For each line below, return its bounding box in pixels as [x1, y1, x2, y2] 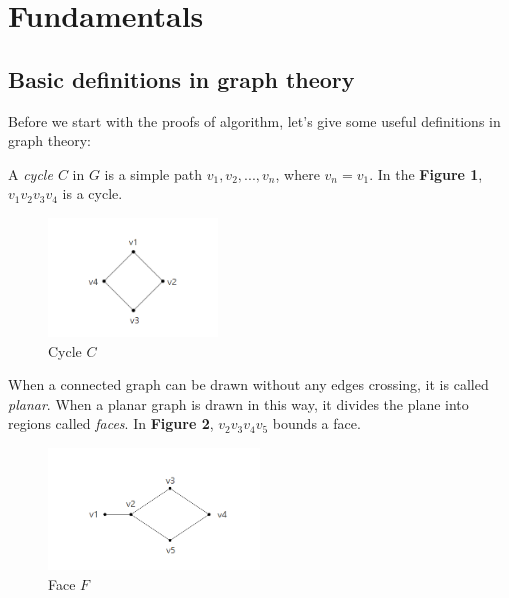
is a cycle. [62, 183, 123, 204]
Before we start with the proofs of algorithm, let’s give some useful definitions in [8, 110, 501, 131]
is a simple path [104, 163, 202, 184]
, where [275, 163, 320, 184]
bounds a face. [272, 413, 361, 434]
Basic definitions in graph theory [8, 63, 355, 94]
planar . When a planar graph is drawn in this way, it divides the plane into [8, 393, 469, 414]
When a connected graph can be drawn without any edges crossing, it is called [8, 374, 489, 395]
